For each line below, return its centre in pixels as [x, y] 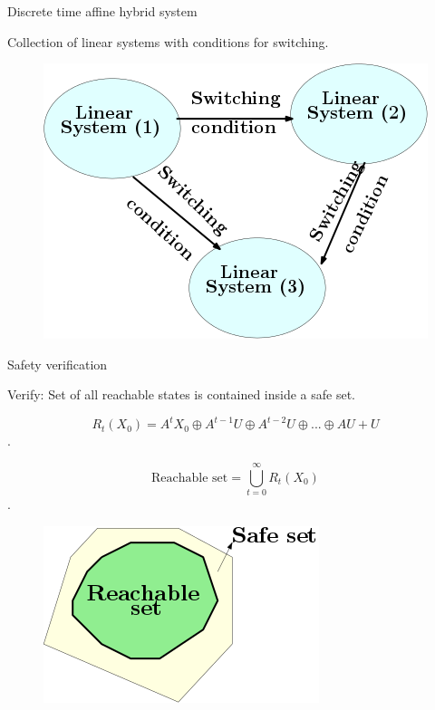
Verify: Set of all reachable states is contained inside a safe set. [181, 394]
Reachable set [190, 478]
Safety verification [58, 364]
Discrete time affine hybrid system [102, 11]
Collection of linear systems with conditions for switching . [168, 41]
